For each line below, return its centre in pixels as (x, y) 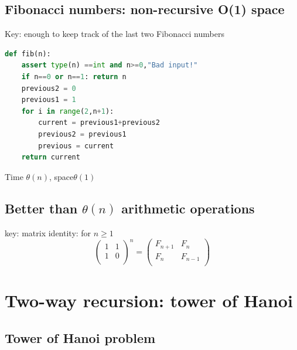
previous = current (76, 146)
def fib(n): (28, 54)
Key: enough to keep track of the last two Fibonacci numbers (115, 34)
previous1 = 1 (49, 100)
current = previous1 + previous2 (99, 123)
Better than (41, 208)
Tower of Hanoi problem (80, 337)
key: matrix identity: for (48, 232)
